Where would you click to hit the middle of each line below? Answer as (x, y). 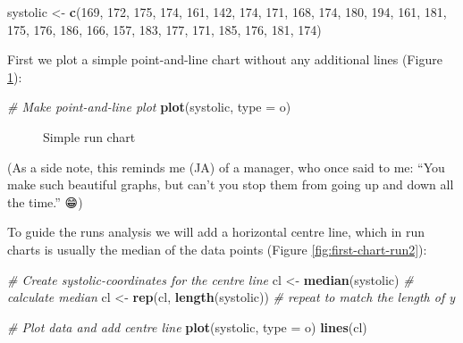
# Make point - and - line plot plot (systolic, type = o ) (149, 107)
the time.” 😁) (45, 201)
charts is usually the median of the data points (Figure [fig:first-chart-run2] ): (217, 249)
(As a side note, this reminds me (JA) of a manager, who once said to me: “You (226, 167)
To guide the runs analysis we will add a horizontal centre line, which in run (216, 232)
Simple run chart (89, 136)
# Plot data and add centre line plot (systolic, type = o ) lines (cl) (187, 326)
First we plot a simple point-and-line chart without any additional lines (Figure (225, 59)
